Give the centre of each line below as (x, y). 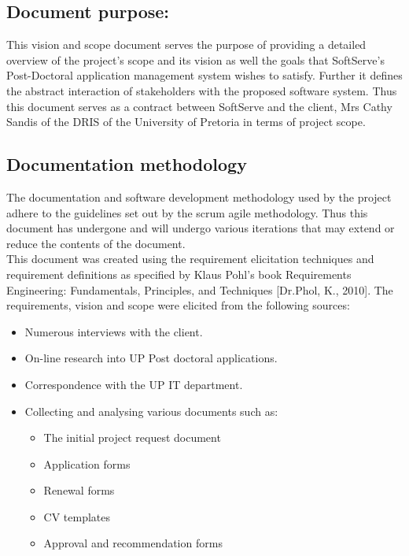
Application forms (87, 463)
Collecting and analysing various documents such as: (151, 411)
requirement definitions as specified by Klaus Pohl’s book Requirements (179, 274)
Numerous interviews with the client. (114, 331)
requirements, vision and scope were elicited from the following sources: (178, 305)
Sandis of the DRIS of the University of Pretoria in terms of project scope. (186, 122)
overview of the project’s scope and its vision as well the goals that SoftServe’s (195, 59)
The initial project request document (132, 437)
